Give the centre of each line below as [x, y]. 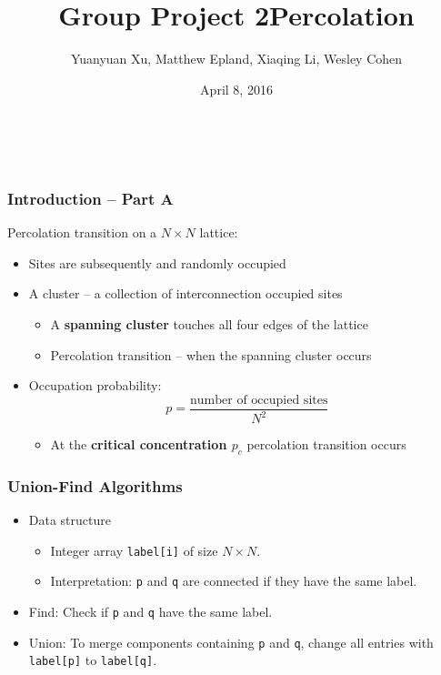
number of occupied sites [259, 400]
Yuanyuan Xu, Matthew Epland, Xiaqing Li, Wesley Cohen [236, 59]
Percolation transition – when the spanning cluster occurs [211, 354]
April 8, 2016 [236, 89]
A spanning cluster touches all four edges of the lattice [209, 323]
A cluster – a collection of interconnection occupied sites [185, 293]
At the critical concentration [139, 444]
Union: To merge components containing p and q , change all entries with [231, 642]
